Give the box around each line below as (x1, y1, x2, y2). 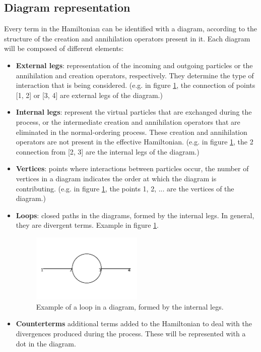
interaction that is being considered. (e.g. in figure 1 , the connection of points (16, 80, 255, 90)
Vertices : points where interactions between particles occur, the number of (16, 163, 249, 174)
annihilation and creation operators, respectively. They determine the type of (16, 70, 254, 80)
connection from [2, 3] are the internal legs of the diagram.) (16, 146, 200, 157)
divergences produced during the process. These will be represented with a (16, 328, 246, 339)
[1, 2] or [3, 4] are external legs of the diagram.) (16, 89, 163, 100)
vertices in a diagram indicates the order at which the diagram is (16, 173, 217, 183)
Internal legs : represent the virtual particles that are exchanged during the (16, 107, 252, 117)
